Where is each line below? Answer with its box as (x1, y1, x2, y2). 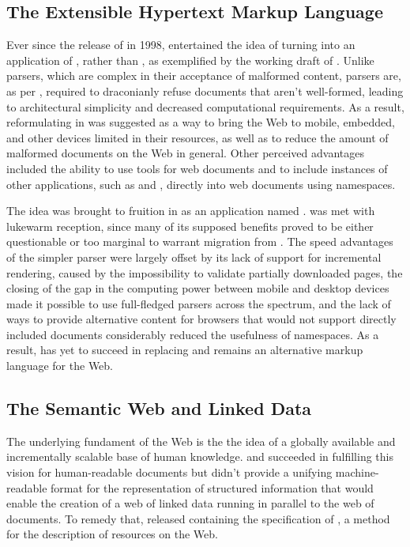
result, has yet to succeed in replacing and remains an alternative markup (6, 341, 363, 358)
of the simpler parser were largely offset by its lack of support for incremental (6, 248, 382, 265)
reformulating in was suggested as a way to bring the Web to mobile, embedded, (6, 114, 395, 130)
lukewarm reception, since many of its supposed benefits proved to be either (6, 217, 374, 234)
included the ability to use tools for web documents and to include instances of (6, 160, 388, 176)
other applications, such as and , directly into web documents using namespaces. (6, 175, 396, 192)
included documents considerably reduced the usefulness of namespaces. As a (6, 326, 379, 342)
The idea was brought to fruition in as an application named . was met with (6, 202, 375, 219)
